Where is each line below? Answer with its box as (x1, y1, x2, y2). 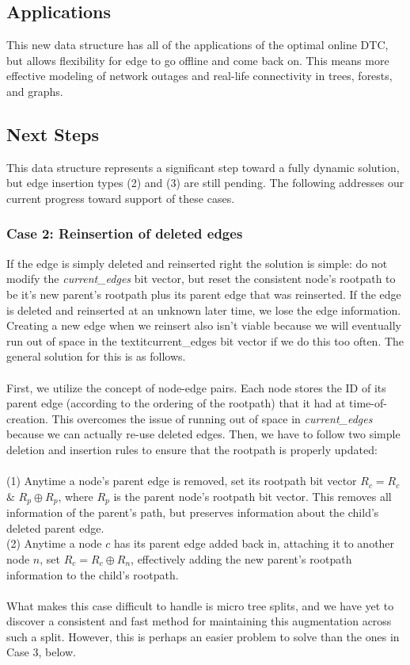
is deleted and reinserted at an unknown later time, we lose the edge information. (6, 301, 401, 318)
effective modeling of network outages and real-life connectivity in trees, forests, (6, 67, 393, 84)
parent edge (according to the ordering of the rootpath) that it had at (6, 395, 346, 411)
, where (58, 487, 93, 504)
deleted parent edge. (6, 519, 104, 536)
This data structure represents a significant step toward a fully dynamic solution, (6, 159, 400, 175)
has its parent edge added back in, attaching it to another (113, 535, 395, 552)
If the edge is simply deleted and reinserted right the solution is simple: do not (6, 254, 388, 271)
